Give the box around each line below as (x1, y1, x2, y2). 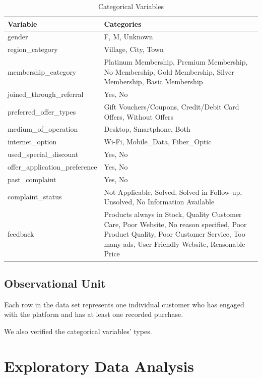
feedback (8, 229, 34, 239)
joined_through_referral (8, 89, 84, 99)
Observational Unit (4, 275, 106, 291)
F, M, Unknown (104, 31, 153, 42)
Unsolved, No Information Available (104, 196, 215, 207)
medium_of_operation (8, 124, 78, 134)
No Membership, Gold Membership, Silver (104, 66, 234, 77)
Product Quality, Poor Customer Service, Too (104, 229, 245, 239)
